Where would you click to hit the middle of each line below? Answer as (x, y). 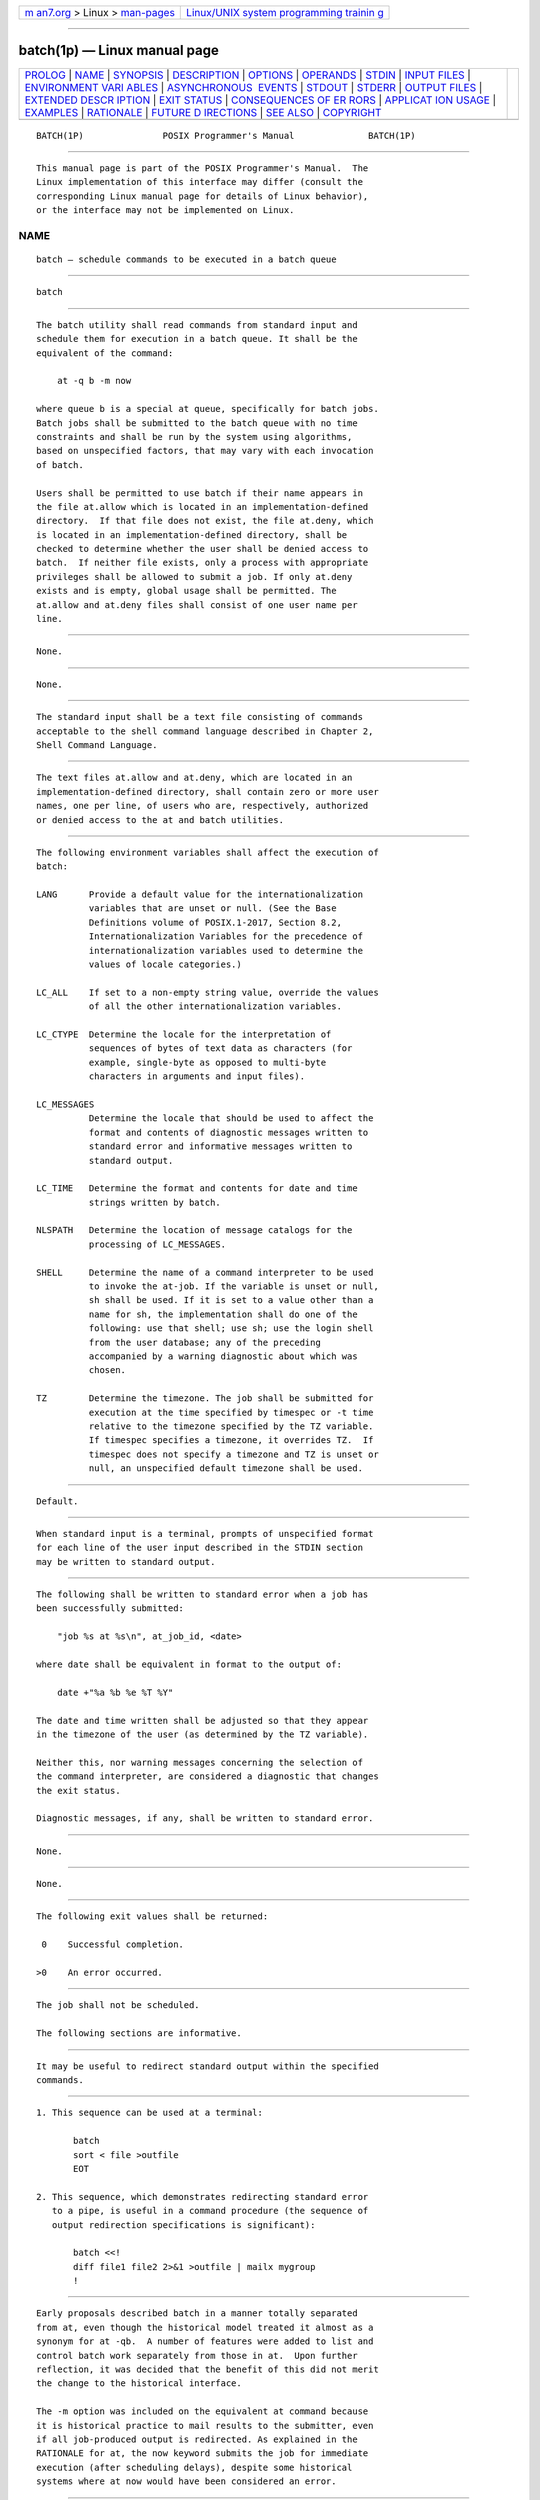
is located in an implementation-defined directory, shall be (192, 534)
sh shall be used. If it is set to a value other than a (231, 1300)
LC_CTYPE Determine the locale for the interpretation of (184, 1034)
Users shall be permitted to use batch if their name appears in (200, 493)
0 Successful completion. (113, 1944)
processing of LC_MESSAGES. (157, 1244)
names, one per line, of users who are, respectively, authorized (202, 806)
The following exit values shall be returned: (152, 1916)
